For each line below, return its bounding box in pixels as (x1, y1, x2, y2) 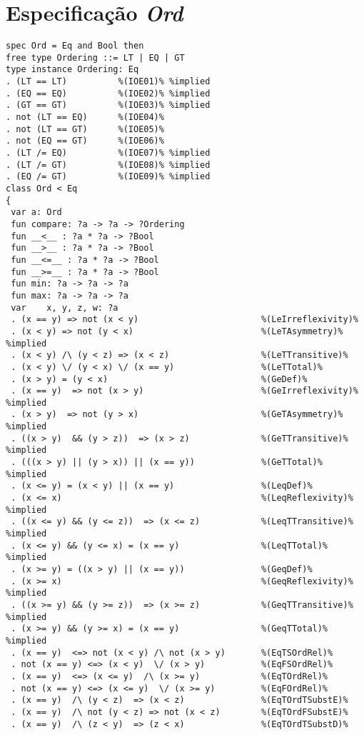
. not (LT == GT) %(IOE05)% (6, 124, 164, 134)
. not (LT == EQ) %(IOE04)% (6, 112, 164, 123)
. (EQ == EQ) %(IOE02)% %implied (6, 88, 211, 99)
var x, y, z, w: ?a (11, 302, 118, 313)
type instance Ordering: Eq (6, 64, 139, 75)
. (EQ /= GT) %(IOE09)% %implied (6, 171, 211, 182)
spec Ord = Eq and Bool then (6, 41, 144, 51)
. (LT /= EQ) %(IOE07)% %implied (6, 148, 211, 159)
